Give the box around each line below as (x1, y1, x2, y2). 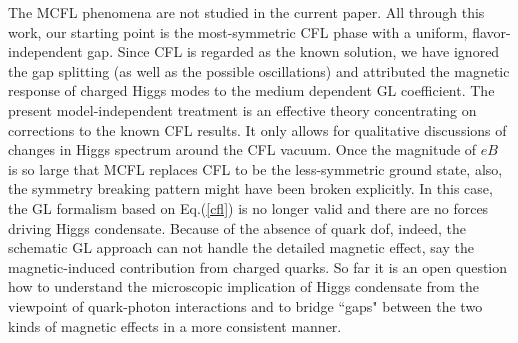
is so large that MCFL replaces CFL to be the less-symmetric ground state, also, (8, 158, 503, 179)
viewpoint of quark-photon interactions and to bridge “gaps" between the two (8, 295, 483, 316)
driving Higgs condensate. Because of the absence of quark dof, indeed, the (8, 217, 466, 238)
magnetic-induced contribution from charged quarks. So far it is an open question (8, 256, 508, 277)
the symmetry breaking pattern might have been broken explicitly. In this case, (8, 178, 493, 199)
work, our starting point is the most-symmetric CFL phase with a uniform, (8, 21, 468, 42)
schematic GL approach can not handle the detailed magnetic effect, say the (8, 237, 474, 258)
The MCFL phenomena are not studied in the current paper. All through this (8, 2, 485, 22)
